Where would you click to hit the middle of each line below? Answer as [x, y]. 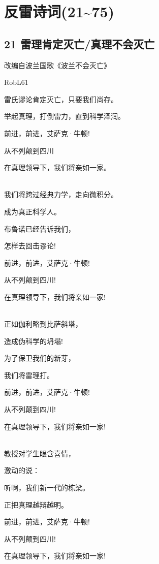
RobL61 [16, 82]
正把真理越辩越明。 [36, 504]
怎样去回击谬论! [30, 246]
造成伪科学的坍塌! [34, 341]
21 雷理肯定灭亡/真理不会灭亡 [80, 43]
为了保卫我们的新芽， [40, 358]
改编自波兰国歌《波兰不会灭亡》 [57, 65]
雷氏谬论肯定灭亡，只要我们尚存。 [61, 99]
